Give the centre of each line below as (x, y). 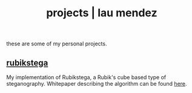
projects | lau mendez (102, 13)
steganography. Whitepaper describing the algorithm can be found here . (97, 84)
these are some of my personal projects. (57, 44)
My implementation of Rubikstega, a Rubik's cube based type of (86, 77)
